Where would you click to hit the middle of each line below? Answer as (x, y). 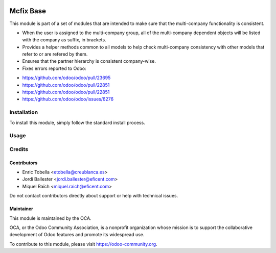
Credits (19, 149)
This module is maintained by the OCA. (50, 218)
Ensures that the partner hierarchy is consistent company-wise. (89, 61)
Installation (24, 112)
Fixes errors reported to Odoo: (54, 68)
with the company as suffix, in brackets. (64, 40)
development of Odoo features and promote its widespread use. (77, 235)
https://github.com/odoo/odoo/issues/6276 (68, 99)
